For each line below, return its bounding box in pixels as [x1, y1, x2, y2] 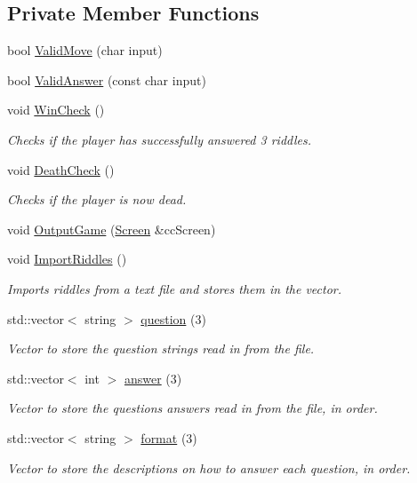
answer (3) [124, 368, 182, 387]
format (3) [140, 428, 197, 447]
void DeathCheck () [7, 160, 115, 178]
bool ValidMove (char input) [7, 41, 163, 59]
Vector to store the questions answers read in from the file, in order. [7, 399, 378, 417]
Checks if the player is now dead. [7, 190, 187, 209]
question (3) [140, 309, 206, 328]
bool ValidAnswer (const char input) [7, 70, 206, 89]
